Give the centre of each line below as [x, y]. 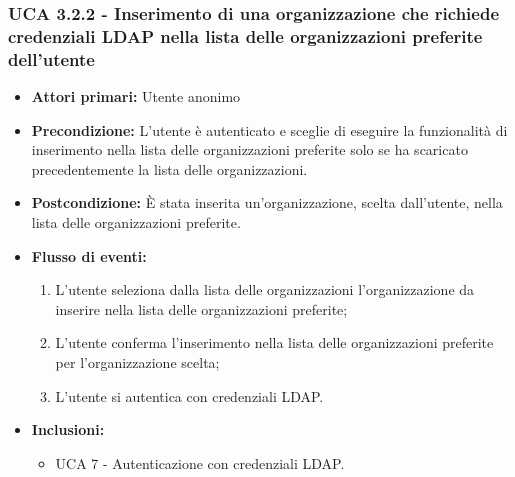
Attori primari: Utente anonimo [136, 96]
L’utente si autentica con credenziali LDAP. [189, 395]
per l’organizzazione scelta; [137, 362]
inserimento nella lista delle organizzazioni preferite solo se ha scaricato [249, 149]
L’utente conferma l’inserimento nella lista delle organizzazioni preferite [274, 342]
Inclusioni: [68, 429]
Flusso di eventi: [89, 255]
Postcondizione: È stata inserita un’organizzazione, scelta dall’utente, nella [267, 202]
